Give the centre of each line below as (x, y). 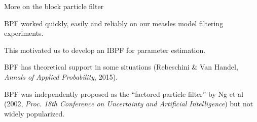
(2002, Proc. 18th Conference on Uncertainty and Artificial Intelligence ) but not (129, 104)
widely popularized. (34, 113)
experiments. (24, 33)
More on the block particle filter (54, 6)
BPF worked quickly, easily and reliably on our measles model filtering (114, 23)
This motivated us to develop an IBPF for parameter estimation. (105, 50)
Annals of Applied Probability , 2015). (61, 76)
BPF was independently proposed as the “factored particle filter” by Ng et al (124, 94)
